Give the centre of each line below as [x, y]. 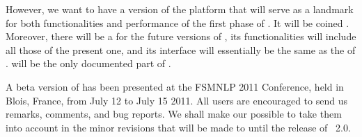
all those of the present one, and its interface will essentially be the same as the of [181, 49]
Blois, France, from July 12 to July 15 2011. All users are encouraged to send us [176, 100]
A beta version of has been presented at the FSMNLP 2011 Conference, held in [175, 86]
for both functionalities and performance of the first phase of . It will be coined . [178, 22]
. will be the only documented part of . [88, 63]
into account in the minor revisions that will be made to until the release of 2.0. [178, 127]
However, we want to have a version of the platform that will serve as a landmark [180, 9]
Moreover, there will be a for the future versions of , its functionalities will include [181, 36]
